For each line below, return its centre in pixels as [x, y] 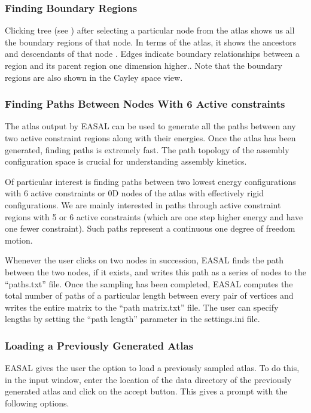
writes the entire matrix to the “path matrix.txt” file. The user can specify [142, 307]
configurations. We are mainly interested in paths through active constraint [143, 204]
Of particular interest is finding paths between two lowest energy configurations [150, 181]
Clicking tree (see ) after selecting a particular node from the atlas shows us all [150, 30]
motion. [19, 240]
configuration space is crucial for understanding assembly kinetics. [126, 161]
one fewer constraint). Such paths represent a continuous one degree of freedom [150, 228]
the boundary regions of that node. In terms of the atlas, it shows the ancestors [151, 42]
